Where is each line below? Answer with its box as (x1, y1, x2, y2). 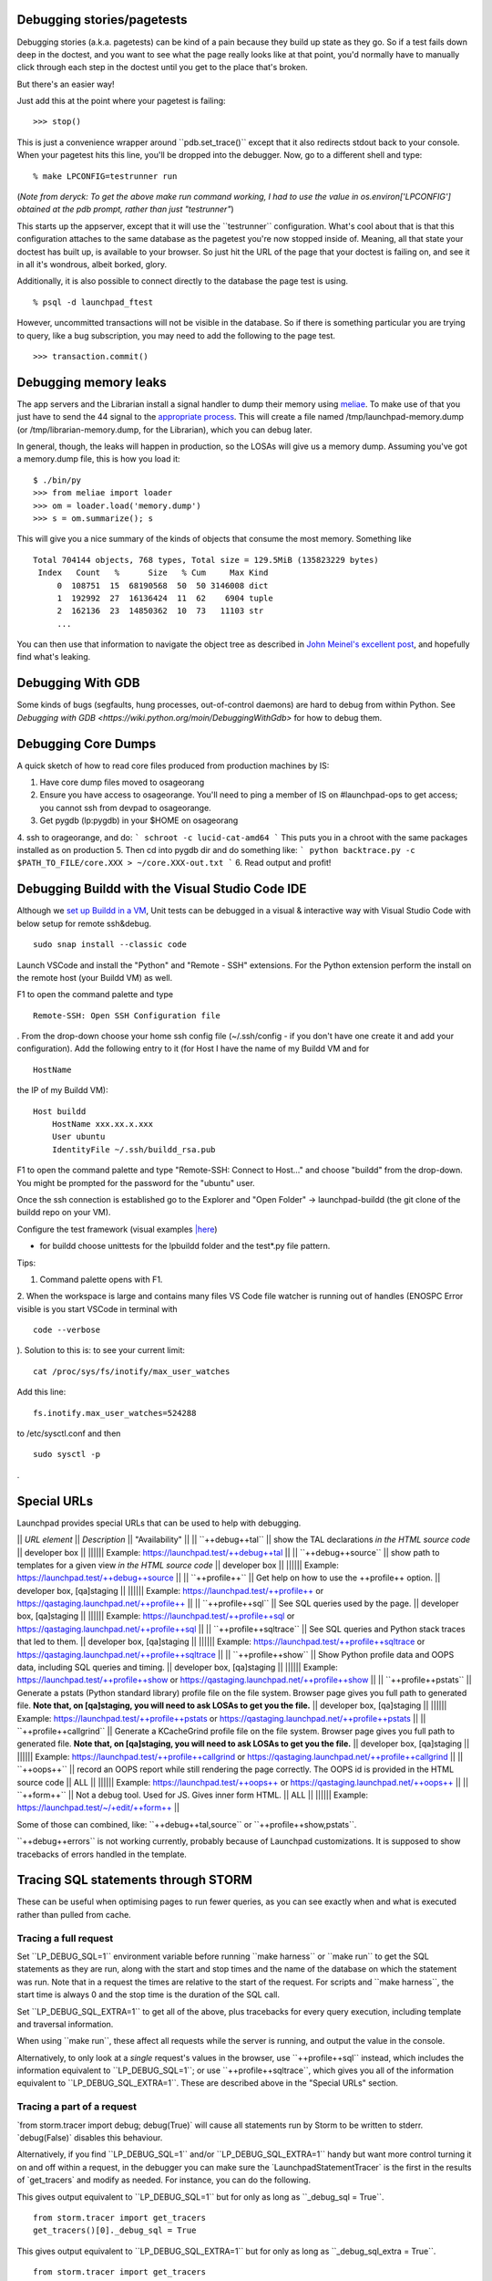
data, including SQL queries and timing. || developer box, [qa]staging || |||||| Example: (16, 1661, 339, 1673)
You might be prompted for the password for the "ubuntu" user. (16, 1177, 255, 1188)
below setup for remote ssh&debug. (16, 918, 152, 929)
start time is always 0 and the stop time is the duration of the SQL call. (16, 1989, 281, 2000)
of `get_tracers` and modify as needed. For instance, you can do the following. (16, 2174, 312, 2185)
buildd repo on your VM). (16, 1207, 111, 1218)
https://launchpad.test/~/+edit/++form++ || (16, 1802, 179, 1813)
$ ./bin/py (33, 474, 82, 485)
